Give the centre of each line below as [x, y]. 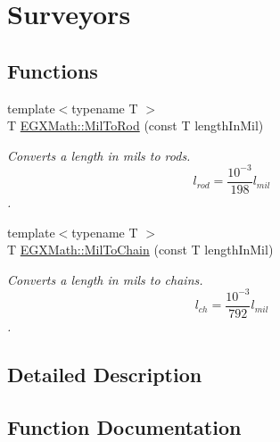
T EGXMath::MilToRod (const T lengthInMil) [136, 125]
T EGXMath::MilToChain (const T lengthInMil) [140, 250]
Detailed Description [105, 374]
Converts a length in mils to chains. [105, 279]
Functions [53, 70]
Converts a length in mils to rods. [99, 155]
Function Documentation [124, 426]
